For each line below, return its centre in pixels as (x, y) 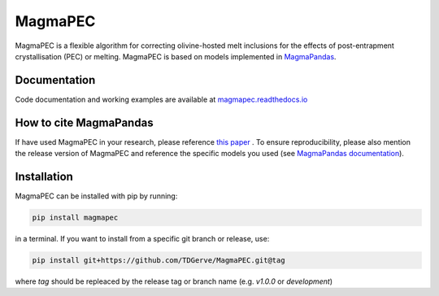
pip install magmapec (75, 218)
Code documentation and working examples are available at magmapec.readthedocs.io (161, 99)
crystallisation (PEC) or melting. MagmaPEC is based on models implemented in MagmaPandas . (176, 56)
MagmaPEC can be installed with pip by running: (96, 196)
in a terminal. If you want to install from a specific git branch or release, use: (142, 239)
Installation (44, 176)
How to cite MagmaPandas (84, 122)
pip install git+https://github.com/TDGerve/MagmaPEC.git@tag (159, 260)
